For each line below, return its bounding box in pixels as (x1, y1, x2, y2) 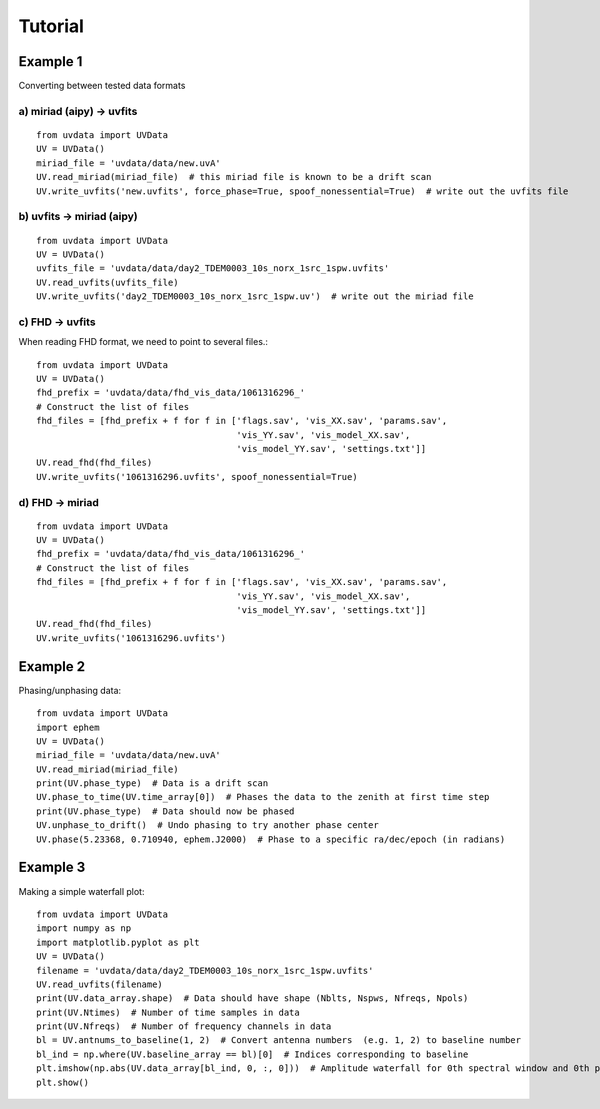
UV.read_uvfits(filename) (36, 978, 164, 990)
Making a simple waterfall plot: (18, 885, 145, 897)
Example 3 (18, 859, 86, 876)
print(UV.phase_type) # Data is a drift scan (36, 778, 269, 789)
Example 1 (18, 53, 83, 70)
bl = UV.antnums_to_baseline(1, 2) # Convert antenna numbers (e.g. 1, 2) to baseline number (36, 1035, 522, 1046)
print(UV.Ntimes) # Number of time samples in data (36, 1006, 300, 1018)
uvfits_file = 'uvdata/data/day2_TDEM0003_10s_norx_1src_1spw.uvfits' (36, 263, 390, 274)
